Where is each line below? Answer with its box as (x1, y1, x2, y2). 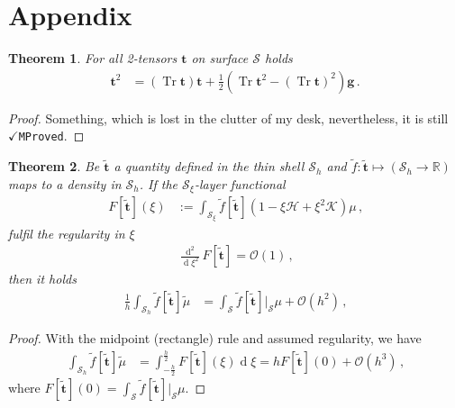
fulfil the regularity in (8, 223, 125, 242)
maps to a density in (8, 174, 122, 193)
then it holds (8, 269, 77, 288)
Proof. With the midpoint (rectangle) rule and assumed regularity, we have (8, 328, 422, 347)
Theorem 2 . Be (8, 157, 100, 176)
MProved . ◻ (18, 126, 85, 145)
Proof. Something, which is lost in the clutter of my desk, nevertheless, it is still (8, 108, 449, 127)
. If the (139, 174, 178, 193)
